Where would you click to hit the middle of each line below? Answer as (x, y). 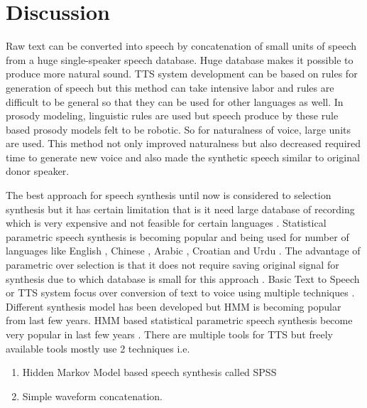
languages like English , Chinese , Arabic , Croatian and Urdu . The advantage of (183, 251)
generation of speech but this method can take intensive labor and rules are (170, 87)
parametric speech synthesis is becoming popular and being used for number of (177, 236)
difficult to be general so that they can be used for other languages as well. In (175, 101)
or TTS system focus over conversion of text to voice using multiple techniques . (180, 292)
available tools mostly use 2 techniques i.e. (98, 348)
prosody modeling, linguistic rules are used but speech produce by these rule (172, 116)
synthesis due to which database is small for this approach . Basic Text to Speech (183, 278)
